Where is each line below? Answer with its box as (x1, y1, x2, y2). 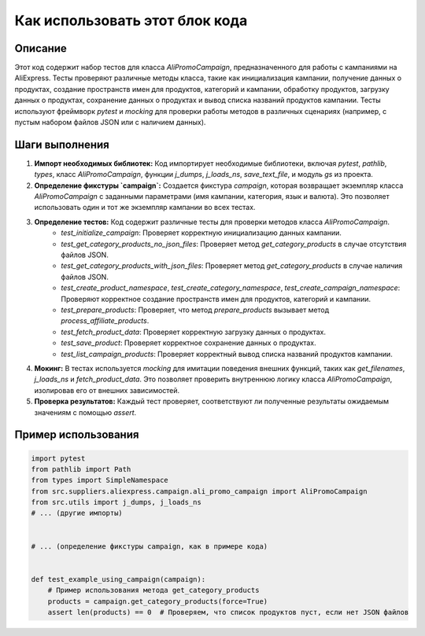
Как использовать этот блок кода (14, 12, 248, 29)
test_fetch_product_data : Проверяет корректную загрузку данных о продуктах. (61, 327, 327, 336)
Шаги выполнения (14, 138, 109, 151)
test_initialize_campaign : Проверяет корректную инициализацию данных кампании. (61, 228, 342, 237)
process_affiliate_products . (61, 316, 150, 325)
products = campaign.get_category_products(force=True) (47, 597, 268, 605)
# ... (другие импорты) (31, 509, 124, 518)
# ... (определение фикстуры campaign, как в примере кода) (31, 542, 268, 550)
